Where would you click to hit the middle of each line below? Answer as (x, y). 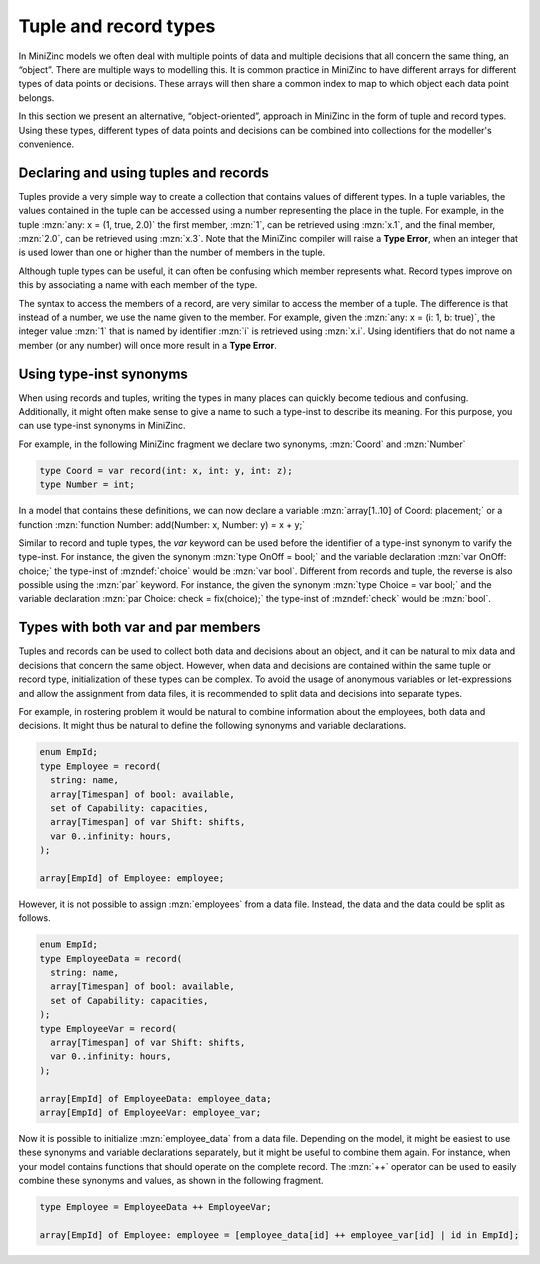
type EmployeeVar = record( (108, 1028)
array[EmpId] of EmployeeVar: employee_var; (150, 1112)
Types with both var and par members (139, 627)
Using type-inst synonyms (103, 373)
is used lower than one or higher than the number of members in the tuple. (172, 252)
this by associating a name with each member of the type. (138, 285)
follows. (34, 918)
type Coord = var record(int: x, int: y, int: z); (166, 470)
